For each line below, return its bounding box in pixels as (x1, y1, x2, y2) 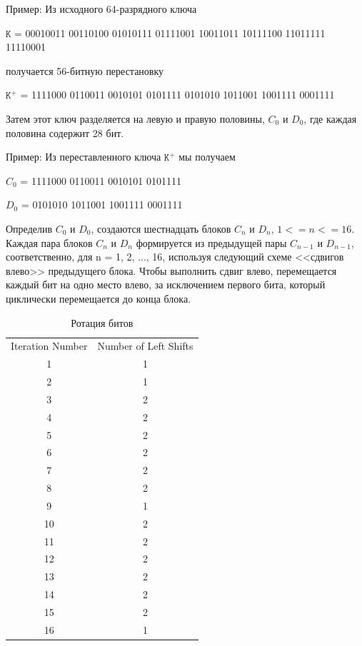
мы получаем (179, 149, 236, 164)
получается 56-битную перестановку (6, 63, 164, 78)
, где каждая (303, 111, 357, 126)
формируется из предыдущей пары (136, 235, 287, 250)
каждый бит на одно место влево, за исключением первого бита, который (6, 277, 326, 292)
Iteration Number (11, 338, 88, 353)
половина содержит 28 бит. (6, 125, 124, 140)
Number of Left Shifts (97, 338, 193, 353)
